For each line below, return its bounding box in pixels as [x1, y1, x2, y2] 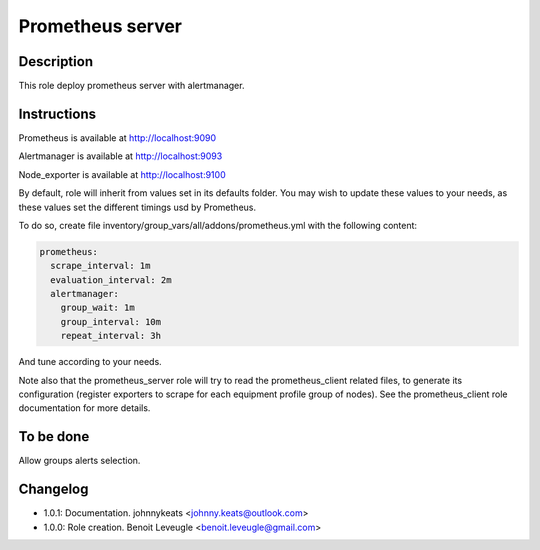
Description [18, 53, 94, 70]
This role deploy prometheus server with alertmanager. [18, 80, 245, 92]
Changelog [18, 481, 89, 498]
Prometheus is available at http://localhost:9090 [18, 131, 217, 144]
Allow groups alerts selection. [18, 455, 141, 467]
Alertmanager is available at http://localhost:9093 [18, 150, 223, 162]
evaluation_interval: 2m [50, 274, 172, 285]
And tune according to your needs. [18, 356, 162, 368]
